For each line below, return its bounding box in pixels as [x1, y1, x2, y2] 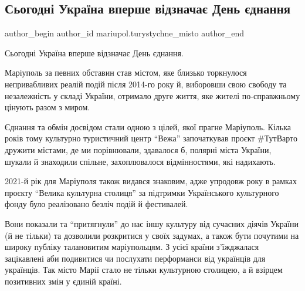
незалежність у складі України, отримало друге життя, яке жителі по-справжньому [5, 89, 300, 101]
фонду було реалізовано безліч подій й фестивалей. [5, 198, 188, 210]
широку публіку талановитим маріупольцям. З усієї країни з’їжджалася [5, 241, 259, 253]
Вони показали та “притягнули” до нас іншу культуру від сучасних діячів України [5, 217, 299, 229]
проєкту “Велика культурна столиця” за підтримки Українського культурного [5, 186, 279, 198]
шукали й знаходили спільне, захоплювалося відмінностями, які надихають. [5, 155, 276, 167]
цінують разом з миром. [5, 101, 90, 113]
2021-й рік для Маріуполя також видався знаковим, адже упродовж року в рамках [5, 175, 297, 187]
